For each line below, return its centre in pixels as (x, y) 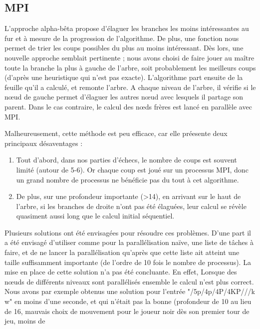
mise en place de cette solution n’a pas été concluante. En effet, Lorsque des (121, 272)
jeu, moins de (25, 321)
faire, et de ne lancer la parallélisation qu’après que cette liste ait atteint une (122, 252)
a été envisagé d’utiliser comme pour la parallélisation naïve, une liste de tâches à (129, 242)
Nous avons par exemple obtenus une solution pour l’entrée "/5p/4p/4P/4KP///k (130, 291)
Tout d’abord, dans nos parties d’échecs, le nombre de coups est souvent (127, 160)
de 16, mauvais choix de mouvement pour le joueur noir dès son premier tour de (127, 311)
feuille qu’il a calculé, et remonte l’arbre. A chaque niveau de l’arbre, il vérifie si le (130, 87)
